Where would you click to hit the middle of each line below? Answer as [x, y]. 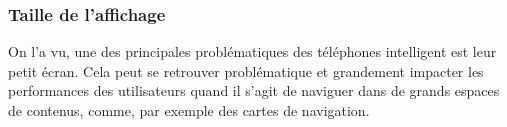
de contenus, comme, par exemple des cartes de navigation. [189, 110]
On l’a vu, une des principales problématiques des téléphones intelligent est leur [252, 51]
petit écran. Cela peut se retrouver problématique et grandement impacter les [246, 70]
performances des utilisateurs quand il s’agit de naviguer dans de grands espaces [254, 90]
